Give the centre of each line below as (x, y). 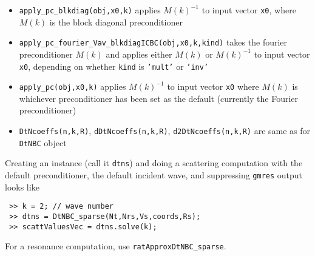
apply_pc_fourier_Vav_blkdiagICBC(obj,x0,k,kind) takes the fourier (153, 42)
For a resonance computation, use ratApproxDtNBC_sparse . (116, 246)
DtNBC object (43, 142)
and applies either (139, 54)
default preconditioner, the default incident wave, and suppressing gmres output (154, 174)
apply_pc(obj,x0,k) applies (73, 86)
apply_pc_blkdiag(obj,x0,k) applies (90, 10)
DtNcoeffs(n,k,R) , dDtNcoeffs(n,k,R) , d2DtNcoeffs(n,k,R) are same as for (165, 130)
